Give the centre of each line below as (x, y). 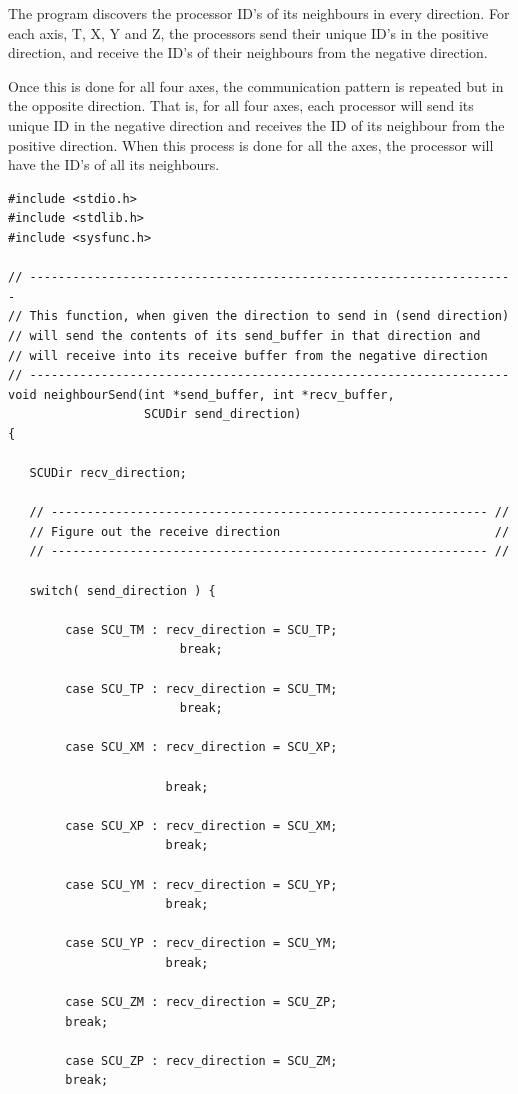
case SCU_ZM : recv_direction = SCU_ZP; (201, 1002)
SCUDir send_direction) (223, 414)
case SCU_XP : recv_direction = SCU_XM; (201, 825)
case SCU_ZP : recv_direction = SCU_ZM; (201, 1060)
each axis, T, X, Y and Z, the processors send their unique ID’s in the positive (248, 32)
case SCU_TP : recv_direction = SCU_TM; (201, 688)
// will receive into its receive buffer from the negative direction (248, 355)
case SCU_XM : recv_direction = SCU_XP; (201, 747)
